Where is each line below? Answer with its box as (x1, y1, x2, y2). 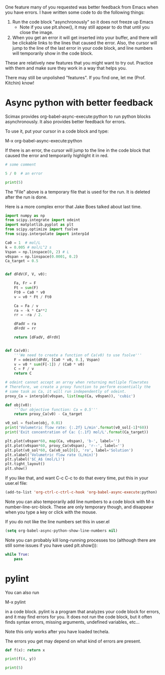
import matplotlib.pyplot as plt (5, 222, 74, 227)
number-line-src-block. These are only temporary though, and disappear (5, 504, 154, 509)
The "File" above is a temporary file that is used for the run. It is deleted (5, 189, 150, 195)
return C (14, 371, 32, 376)
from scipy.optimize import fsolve (5, 227, 78, 232)
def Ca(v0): (5, 348, 30, 353)
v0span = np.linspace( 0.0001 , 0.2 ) (5, 254, 78, 259)
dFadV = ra (14, 321, 36, 327)
